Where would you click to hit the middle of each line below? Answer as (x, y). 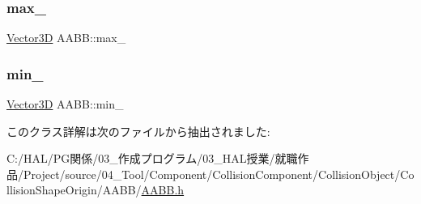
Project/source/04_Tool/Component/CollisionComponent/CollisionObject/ (212, 174)
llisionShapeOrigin (52, 190)
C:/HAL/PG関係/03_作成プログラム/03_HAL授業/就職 (152, 158)
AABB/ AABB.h (143, 190)
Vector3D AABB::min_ (65, 104)
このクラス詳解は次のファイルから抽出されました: (138, 131)
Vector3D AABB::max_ (66, 38)
